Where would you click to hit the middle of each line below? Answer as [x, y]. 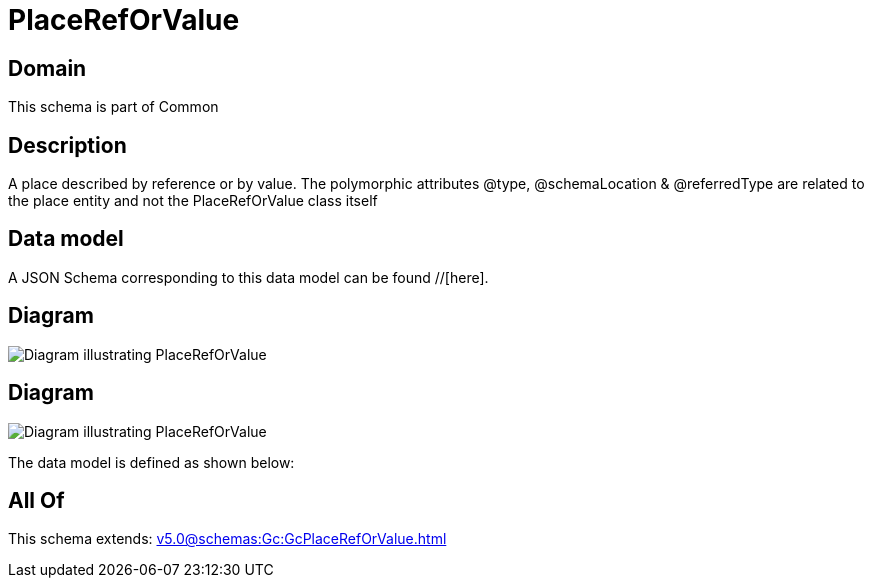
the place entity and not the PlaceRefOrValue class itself [193, 201]
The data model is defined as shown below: [151, 462]
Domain [47, 68]
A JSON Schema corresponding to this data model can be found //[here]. [248, 277]
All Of [36, 500]
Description [67, 145]
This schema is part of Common [113, 107]
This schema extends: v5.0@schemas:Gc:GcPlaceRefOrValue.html [227, 539]
